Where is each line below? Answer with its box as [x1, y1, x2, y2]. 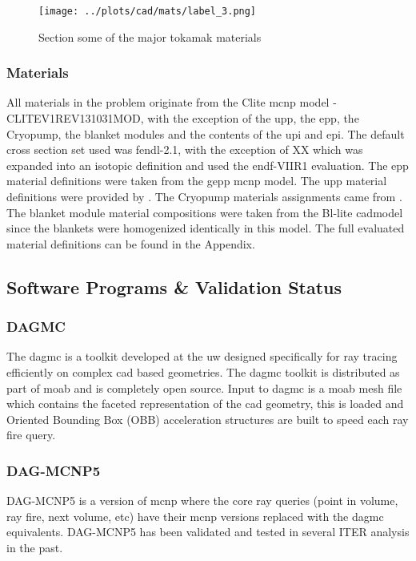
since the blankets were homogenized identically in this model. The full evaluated [6, 220, 405, 236]
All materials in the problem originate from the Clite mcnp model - [6, 94, 337, 111]
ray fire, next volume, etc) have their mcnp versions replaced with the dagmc [6, 507, 384, 524]
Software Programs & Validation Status [6, 274, 342, 299]
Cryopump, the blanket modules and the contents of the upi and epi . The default [6, 125, 405, 142]
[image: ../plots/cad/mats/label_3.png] [38, 6, 257, 17]
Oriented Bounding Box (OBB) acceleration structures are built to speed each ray [6, 410, 409, 427]
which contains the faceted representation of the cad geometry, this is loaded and [6, 395, 404, 412]
